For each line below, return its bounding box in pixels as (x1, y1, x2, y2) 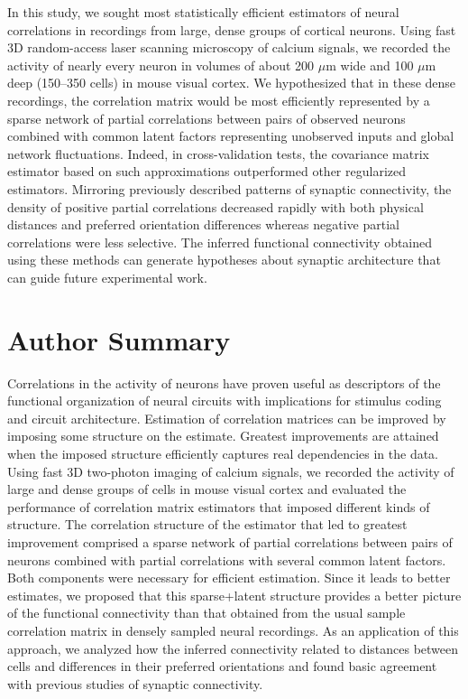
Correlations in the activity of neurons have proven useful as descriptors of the (7, 373, 441, 392)
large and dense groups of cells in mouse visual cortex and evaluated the (7, 480, 407, 499)
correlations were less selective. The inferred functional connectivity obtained (7, 232, 433, 251)
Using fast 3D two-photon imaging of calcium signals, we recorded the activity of (7, 461, 454, 480)
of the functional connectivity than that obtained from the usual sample (7, 603, 406, 622)
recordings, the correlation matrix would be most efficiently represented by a (7, 90, 430, 109)
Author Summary (7, 321, 231, 358)
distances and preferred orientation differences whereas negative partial (7, 215, 399, 234)
